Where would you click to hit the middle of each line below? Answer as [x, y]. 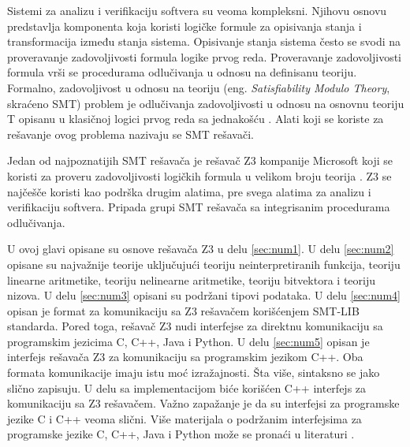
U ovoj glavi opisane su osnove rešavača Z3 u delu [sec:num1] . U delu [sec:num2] [201, 249]
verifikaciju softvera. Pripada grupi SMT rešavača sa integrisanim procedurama [199, 207]
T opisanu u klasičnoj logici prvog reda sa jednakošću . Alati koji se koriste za [196, 119]
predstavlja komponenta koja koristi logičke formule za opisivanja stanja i [184, 26]
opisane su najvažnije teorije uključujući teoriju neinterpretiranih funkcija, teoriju [204, 264]
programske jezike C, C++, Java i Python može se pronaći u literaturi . [181, 434]
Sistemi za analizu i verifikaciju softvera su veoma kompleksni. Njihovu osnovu [197, 10]
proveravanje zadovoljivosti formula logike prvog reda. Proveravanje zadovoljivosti [204, 56]
